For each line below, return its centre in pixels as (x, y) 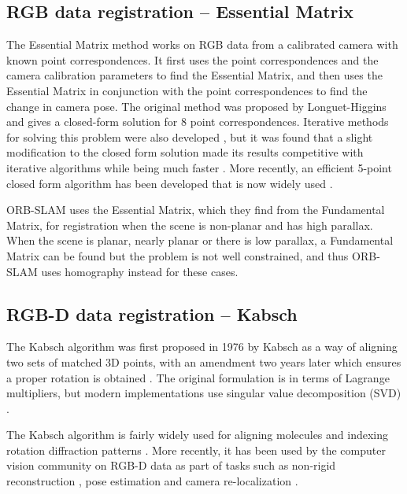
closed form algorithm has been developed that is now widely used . (170, 183)
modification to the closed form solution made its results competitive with (185, 152)
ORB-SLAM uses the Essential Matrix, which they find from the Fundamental (196, 210)
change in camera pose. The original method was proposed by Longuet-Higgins (196, 106)
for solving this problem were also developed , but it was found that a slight (190, 136)
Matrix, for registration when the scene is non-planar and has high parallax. (190, 225)
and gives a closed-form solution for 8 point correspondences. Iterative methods (198, 122)
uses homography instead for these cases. (140, 271)
